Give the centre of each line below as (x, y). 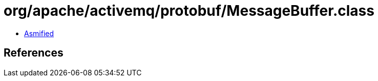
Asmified (39, 33)
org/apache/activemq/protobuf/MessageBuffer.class (189, 11)
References (34, 53)
